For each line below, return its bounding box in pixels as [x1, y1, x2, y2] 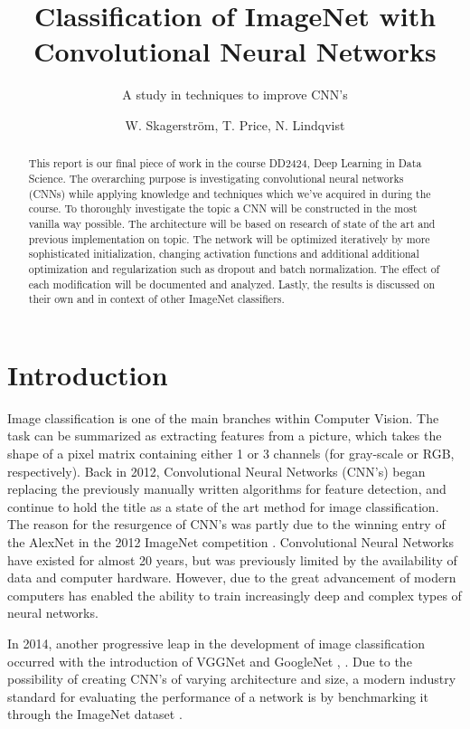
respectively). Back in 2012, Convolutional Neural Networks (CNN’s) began [7, 461, 426, 480]
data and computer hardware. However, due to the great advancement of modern [7, 568, 456, 587]
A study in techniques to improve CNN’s [122, 85, 348, 104]
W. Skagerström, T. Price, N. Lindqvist [125, 115, 345, 134]
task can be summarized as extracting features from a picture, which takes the [7, 426, 442, 445]
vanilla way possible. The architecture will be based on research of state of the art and [28, 215, 436, 231]
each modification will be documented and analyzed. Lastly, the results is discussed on [28, 276, 435, 291]
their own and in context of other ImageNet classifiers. [28, 291, 285, 307]
